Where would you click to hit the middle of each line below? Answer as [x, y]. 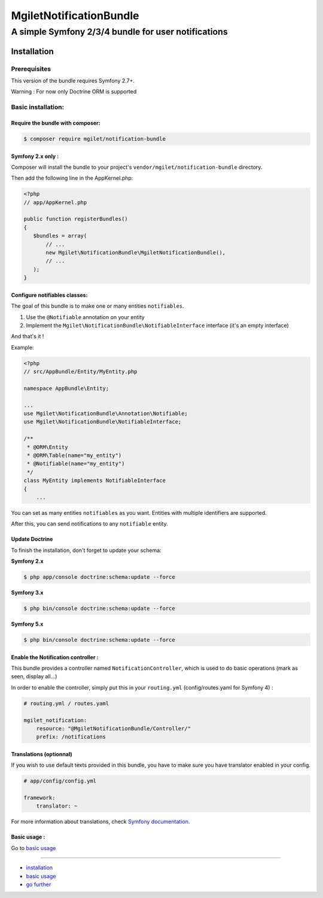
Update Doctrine [32, 539]
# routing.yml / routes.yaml [66, 703]
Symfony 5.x [27, 624]
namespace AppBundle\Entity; [66, 388]
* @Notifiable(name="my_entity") [76, 464]
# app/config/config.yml [60, 781]
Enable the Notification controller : [55, 657]
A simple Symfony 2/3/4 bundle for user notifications [119, 32]
